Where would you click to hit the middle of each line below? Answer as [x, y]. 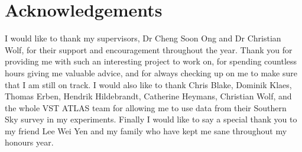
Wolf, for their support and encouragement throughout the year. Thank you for [149, 49]
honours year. [29, 142]
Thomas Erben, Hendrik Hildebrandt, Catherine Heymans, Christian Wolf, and [148, 96]
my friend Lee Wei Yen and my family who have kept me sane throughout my [146, 130]
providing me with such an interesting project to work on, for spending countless [151, 61]
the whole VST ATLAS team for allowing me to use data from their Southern [146, 107]
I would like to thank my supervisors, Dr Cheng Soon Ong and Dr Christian [143, 38]
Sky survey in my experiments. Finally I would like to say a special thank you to [151, 119]
